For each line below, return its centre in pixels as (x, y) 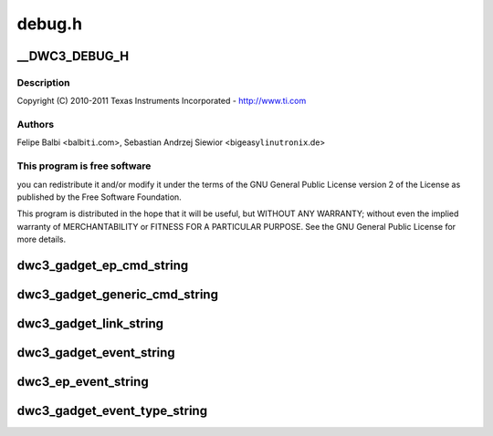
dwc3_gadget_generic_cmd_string (118, 294)
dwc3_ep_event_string (83, 382)
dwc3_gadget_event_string (96, 353)
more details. (42, 239)
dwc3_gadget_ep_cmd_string (103, 265)
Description (43, 82)
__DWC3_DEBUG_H (73, 56)
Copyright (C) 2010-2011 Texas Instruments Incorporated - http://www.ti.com (162, 101)
